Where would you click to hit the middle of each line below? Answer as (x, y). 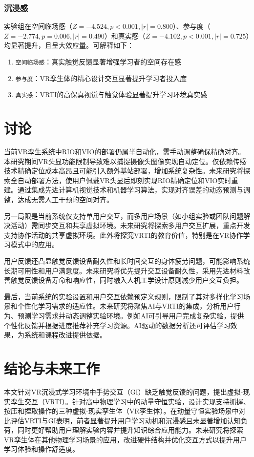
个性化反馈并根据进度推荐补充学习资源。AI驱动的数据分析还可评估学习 (117, 325)
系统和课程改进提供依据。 (65, 335)
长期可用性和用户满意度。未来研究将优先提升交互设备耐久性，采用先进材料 (124, 270)
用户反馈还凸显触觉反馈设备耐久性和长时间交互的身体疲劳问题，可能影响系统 (127, 261)
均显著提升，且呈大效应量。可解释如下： (69, 45)
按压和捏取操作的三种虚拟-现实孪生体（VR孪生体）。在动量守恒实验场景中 (121, 411)
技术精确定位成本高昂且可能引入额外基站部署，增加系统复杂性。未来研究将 (124, 171)
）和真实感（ (125, 35)
